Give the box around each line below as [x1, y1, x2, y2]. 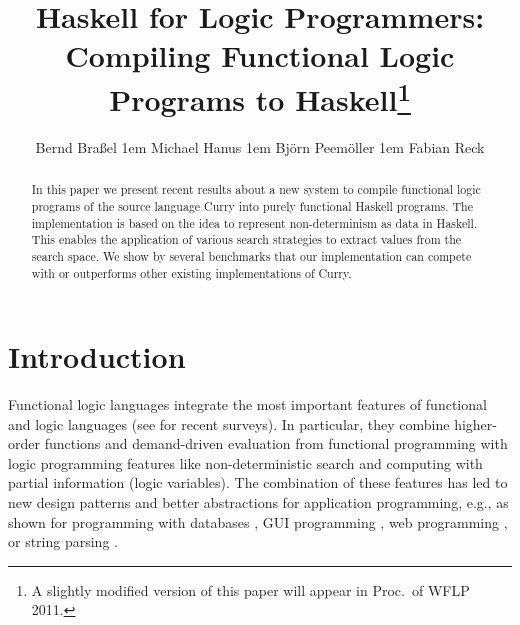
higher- [454, 413, 497, 434]
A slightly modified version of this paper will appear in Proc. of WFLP [31, 579, 470, 600]
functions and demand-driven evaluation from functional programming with [44, 433, 508, 454]
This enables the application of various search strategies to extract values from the [31, 231, 462, 248]
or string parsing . [8, 531, 118, 552]
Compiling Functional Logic [65, 35, 455, 76]
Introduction [8, 336, 186, 377]
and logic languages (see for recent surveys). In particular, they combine [8, 413, 450, 434]
